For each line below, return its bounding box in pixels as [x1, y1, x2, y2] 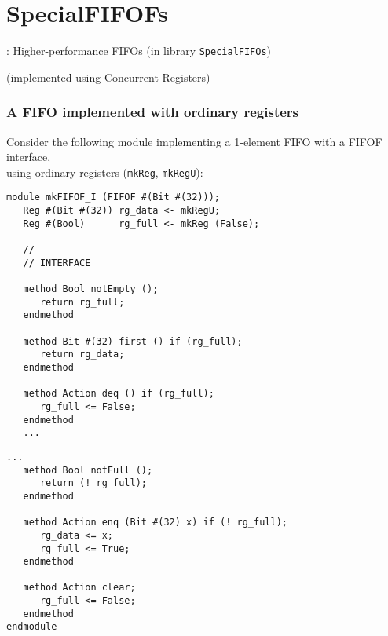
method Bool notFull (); [23, 464, 153, 476]
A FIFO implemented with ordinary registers [6, 102, 299, 122]
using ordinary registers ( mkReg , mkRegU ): [6, 163, 203, 180]
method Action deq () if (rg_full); [23, 388, 214, 400]
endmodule [6, 621, 57, 633]
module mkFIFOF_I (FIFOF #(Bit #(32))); [6, 192, 221, 203]
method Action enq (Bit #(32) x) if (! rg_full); [23, 517, 287, 528]
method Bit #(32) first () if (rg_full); [23, 335, 243, 347]
